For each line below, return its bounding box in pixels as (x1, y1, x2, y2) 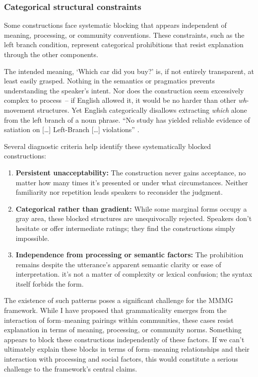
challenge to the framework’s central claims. (4, 363, 137, 374)
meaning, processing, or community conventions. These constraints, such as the (4, 29, 245, 40)
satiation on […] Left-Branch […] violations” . (4, 124, 139, 135)
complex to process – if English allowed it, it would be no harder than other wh (4, 95, 247, 105)
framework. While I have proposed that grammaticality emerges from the (4, 305, 227, 315)
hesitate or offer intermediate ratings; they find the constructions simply (15, 223, 236, 233)
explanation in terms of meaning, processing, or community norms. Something (4, 324, 242, 335)
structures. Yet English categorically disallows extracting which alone (37, 104, 247, 115)
